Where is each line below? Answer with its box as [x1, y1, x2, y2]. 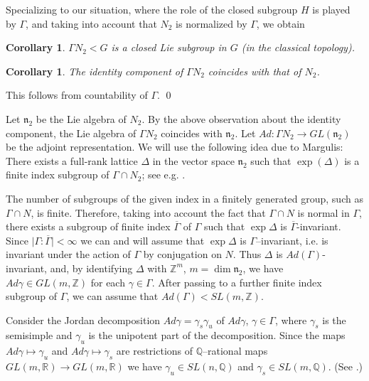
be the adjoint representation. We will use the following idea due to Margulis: [6, 139, 343, 154]
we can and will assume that [80, 232, 205, 247]
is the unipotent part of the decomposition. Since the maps [88, 328, 346, 343]
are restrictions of [116, 343, 193, 358]
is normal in [297, 205, 350, 220]
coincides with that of [208, 63, 301, 78]
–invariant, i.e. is [256, 232, 328, 247]
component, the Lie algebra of [6, 125, 137, 140]
